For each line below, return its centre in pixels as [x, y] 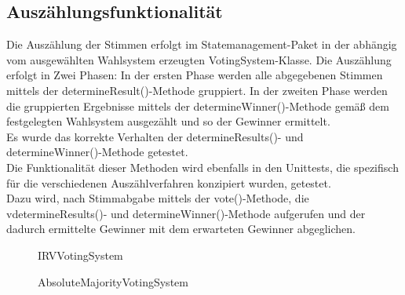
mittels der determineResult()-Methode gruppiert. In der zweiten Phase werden [197, 90]
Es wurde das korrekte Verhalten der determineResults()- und [155, 136]
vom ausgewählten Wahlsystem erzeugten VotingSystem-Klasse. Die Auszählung [199, 59]
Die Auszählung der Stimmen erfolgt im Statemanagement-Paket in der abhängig [202, 44]
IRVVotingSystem [80, 255]
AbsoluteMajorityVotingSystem [113, 281]
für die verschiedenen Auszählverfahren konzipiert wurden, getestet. [169, 182]
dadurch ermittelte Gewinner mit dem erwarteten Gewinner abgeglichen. [181, 229]
